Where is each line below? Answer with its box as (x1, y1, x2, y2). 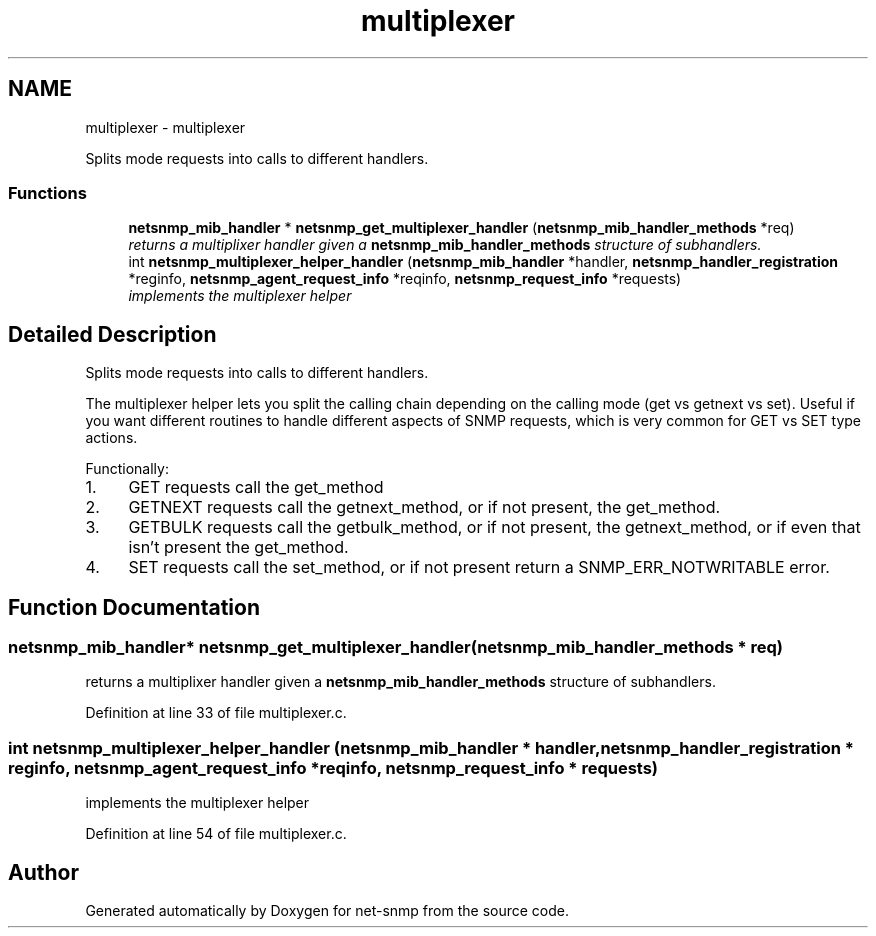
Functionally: (85, 460, 169, 478)
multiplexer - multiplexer (85, 118, 246, 136)
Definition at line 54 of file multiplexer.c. (85, 825, 347, 843)
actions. (85, 429, 138, 447)
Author (8, 859, 79, 885)
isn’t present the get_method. (128, 537, 349, 558)
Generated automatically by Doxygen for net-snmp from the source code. (85, 902, 570, 919)
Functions (8, 182, 87, 203)
